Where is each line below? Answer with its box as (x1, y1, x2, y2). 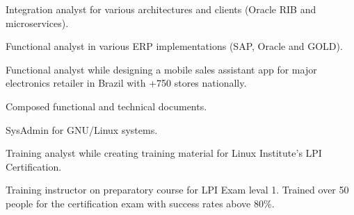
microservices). (6, 15, 69, 30)
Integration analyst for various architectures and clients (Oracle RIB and (6, 2, 316, 16)
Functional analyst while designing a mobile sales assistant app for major (6, 62, 317, 76)
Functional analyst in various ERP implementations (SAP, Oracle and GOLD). (6, 39, 343, 53)
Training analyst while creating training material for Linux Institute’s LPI (6, 146, 322, 160)
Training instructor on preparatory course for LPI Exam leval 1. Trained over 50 (6, 182, 349, 197)
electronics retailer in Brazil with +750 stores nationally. (6, 76, 247, 90)
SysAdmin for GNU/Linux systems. (6, 122, 158, 137)
